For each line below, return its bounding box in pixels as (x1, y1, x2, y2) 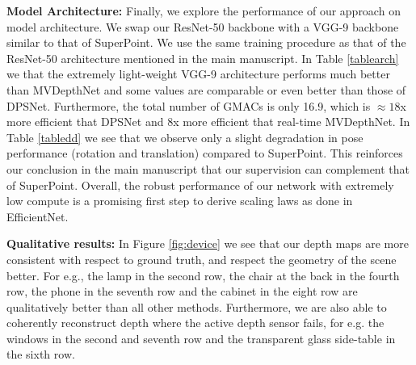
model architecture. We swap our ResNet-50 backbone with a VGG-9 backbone (6, 18, 399, 35)
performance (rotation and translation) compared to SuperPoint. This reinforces (6, 145, 403, 162)
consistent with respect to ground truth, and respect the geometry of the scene (6, 250, 397, 267)
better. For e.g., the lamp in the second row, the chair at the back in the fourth (6, 266, 400, 283)
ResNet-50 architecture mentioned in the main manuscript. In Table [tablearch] (6, 49, 399, 66)
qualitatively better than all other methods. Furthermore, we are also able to (6, 298, 387, 315)
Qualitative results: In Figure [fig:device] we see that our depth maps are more (6, 235, 409, 252)
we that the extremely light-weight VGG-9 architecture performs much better (6, 65, 390, 82)
